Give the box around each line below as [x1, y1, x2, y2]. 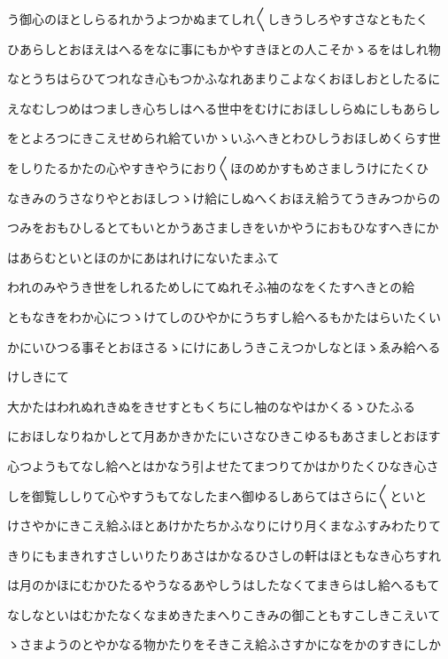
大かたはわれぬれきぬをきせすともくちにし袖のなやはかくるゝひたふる [7, 396, 416, 415]
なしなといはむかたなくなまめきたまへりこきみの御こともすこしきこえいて [7, 605, 441, 624]
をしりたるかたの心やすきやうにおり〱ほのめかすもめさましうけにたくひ [7, 158, 429, 177]
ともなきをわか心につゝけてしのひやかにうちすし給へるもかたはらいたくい [7, 307, 441, 326]
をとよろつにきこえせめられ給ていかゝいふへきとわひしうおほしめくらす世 [7, 129, 441, 147]
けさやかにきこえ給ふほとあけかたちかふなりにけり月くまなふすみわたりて [7, 516, 441, 535]
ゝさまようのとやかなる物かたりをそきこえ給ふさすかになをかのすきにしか [7, 635, 441, 654]
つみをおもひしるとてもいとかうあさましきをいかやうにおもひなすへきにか [7, 218, 439, 237]
